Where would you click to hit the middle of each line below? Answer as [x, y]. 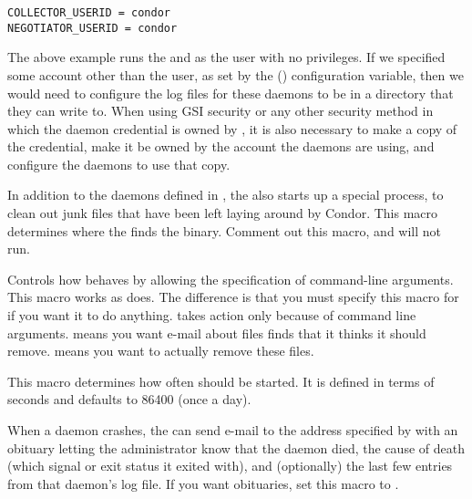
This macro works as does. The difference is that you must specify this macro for [233, 297]
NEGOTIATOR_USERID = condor [92, 28]
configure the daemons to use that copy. [119, 164]
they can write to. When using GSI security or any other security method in [221, 111]
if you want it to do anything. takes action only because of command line [212, 315]
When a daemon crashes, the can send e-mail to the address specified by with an [233, 430]
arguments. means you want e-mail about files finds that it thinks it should [217, 333]
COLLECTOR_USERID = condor [89, 13]
